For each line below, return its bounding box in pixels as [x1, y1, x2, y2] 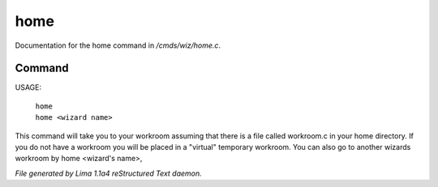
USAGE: [15, 83, 42, 92]
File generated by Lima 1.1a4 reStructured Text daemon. [15, 168, 202, 178]
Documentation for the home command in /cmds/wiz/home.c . [15, 40, 221, 50]
